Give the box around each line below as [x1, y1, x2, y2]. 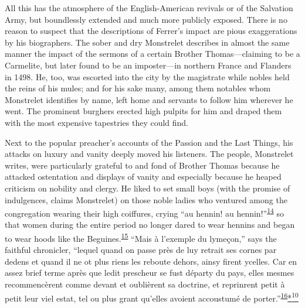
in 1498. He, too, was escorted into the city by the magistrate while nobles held [5, 70, 290, 83]
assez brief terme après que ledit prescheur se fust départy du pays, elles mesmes [5, 266, 294, 279]
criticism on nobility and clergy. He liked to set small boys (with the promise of [5, 182, 290, 194]
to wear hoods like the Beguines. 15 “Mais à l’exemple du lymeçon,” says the [5, 230, 277, 244]
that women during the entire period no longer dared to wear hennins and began [5, 218, 295, 231]
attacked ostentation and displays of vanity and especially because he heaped [5, 170, 282, 183]
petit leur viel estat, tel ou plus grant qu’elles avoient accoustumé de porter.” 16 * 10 [5, 290, 299, 304]
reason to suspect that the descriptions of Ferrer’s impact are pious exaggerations [5, 25, 297, 37]
